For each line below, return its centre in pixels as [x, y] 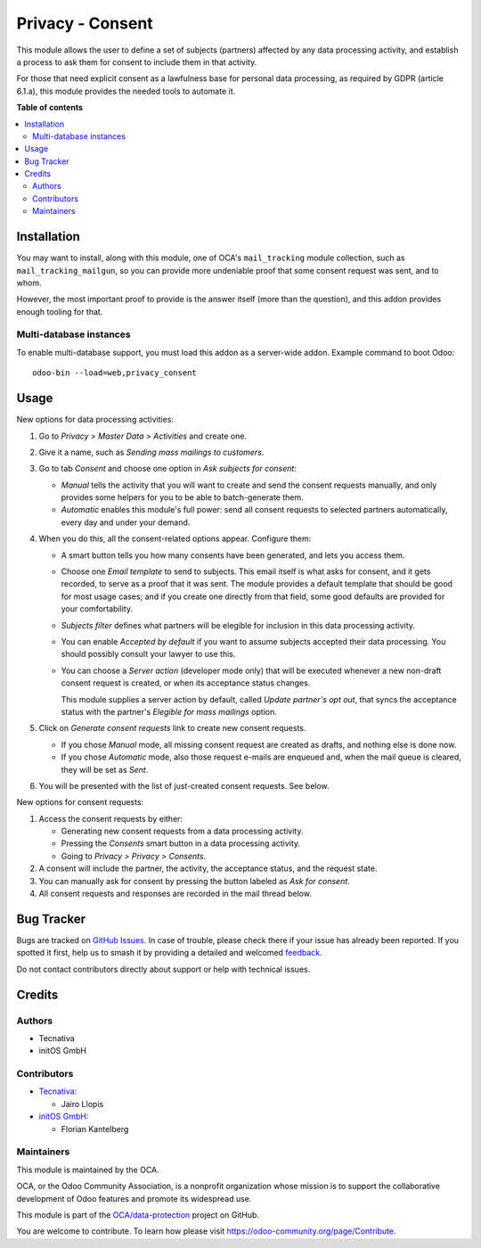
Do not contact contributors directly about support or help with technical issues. [163, 969]
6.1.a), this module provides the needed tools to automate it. [126, 91]
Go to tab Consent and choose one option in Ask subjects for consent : [168, 469]
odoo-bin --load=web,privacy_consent [115, 373]
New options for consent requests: [80, 802]
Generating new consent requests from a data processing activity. [182, 831]
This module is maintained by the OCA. [88, 1170]
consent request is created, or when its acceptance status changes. [186, 683]
